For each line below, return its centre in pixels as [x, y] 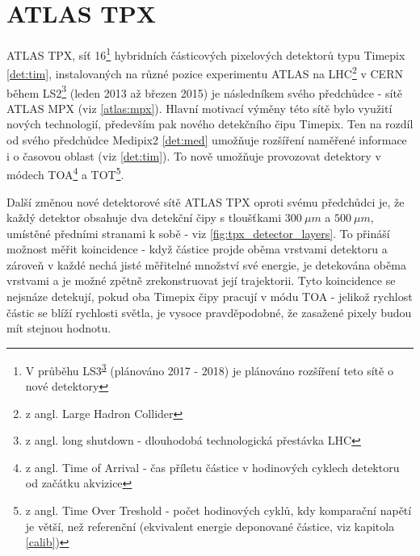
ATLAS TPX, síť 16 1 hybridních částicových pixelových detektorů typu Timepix [206, 54]
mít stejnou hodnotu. [59, 328]
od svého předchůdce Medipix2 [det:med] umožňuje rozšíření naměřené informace [207, 140]
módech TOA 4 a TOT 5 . [65, 173]
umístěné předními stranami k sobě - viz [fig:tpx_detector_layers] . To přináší [198, 233]
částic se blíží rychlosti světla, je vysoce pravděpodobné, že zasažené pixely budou [209, 312]
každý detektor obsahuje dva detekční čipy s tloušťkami [144, 217]
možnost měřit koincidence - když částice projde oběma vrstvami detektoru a [197, 249]
